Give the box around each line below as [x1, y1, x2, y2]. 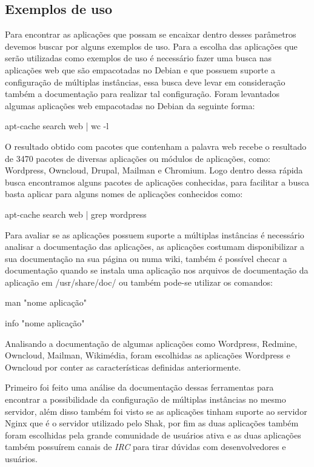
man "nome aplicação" [5, 296, 87, 309]
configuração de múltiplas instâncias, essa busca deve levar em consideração [5, 75, 286, 88]
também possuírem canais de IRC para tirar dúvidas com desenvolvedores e [5, 440, 286, 453]
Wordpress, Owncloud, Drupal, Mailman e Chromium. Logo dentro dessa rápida [5, 164, 303, 176]
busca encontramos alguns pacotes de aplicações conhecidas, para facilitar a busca [5, 175, 309, 188]
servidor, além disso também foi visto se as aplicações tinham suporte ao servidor [5, 405, 307, 417]
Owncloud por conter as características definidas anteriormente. [5, 360, 241, 373]
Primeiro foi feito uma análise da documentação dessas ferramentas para [5, 381, 274, 394]
